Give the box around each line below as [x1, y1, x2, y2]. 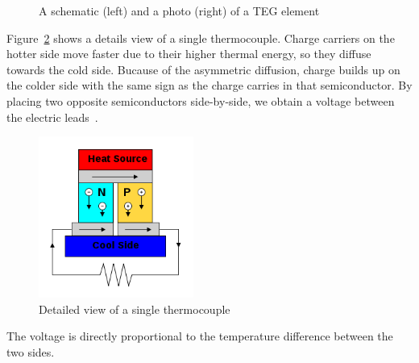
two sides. [6, 343, 55, 360]
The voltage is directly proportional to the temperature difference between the [6, 328, 393, 344]
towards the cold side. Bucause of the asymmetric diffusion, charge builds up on [6, 60, 400, 77]
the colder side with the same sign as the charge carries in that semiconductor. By [6, 77, 413, 94]
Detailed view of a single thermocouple [39, 300, 230, 317]
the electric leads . [6, 108, 98, 125]
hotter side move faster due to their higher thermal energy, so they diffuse [6, 45, 371, 62]
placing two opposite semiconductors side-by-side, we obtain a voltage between [6, 92, 395, 109]
